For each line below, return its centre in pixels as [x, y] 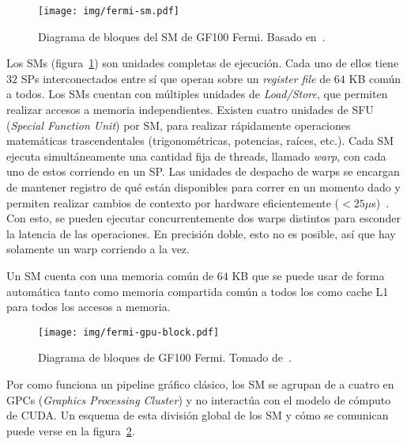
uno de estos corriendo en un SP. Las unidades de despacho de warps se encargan [203, 171]
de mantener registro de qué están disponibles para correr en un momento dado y [203, 187]
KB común [375, 78]
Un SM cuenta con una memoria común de [110, 275]
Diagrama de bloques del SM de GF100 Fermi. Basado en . [182, 36]
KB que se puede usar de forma [308, 275]
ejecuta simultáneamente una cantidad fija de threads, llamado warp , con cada [196, 156]
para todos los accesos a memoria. [89, 307]
